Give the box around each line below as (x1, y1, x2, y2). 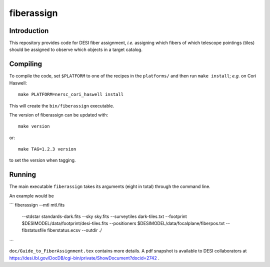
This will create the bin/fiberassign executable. (9, 102, 114, 108)
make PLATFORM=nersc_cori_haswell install (18, 91, 124, 97)
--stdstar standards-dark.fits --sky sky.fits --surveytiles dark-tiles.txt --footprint (21, 213, 187, 219)
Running (9, 170, 36, 179)
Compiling (9, 60, 42, 68)
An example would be (9, 192, 54, 198)
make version (18, 123, 50, 129)
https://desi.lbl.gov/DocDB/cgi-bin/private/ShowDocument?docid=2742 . (9, 255, 159, 261)
